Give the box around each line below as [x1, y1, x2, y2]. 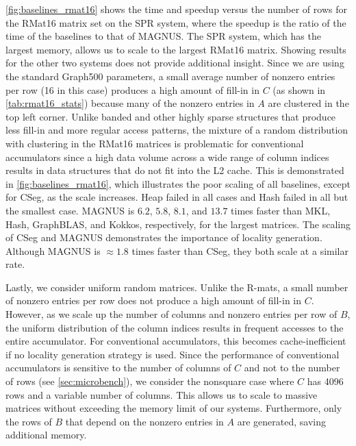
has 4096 [307, 374, 344, 388]
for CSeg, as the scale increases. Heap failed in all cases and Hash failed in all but [5, 190, 348, 204]
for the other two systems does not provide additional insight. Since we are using [5, 55, 344, 70]
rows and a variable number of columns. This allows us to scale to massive [5, 387, 318, 401]
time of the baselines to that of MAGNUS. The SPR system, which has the [5, 29, 321, 43]
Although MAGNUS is [5, 243, 101, 258]
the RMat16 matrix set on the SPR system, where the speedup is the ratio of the [5, 15, 346, 29]
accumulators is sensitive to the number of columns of [5, 360, 231, 375]
